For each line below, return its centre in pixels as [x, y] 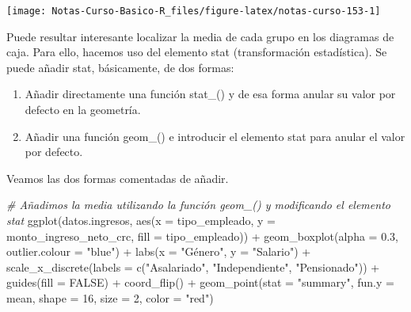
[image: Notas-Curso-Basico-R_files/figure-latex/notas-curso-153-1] [194, 11]
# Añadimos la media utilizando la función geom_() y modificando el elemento [198, 205]
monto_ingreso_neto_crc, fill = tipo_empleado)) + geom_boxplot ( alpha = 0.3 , [202, 236]
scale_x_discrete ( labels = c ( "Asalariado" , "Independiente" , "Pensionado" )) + [193, 266]
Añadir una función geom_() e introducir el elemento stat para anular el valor [215, 136]
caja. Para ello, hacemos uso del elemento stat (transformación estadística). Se [197, 52]
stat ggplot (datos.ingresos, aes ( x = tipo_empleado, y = [141, 220]
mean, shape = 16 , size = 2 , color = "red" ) [110, 297]
